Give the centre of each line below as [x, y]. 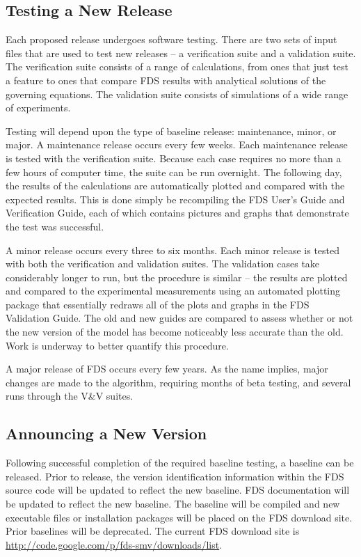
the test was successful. [55, 226]
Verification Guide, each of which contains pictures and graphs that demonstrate [177, 213]
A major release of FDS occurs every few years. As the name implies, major [167, 369]
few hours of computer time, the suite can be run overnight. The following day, [174, 172]
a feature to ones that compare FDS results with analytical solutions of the [166, 80]
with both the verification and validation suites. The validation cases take [163, 264]
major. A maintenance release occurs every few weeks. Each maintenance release [177, 144]
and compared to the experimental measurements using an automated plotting [173, 291]
